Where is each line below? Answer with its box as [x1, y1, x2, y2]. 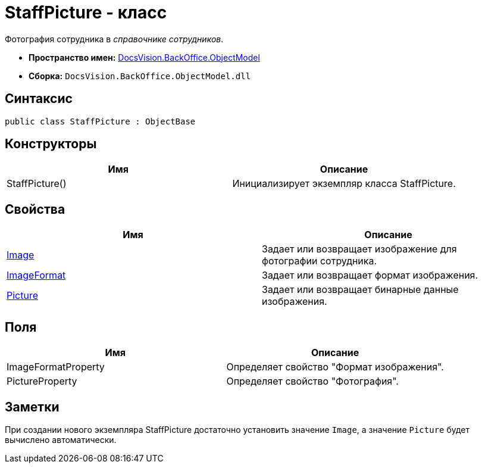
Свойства [5, 201, 65, 217]
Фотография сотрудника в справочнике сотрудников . [5, 33, 224, 44]
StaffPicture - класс [5, 2, 167, 23]
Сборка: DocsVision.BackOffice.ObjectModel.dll [29, 70, 251, 81]
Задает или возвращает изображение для [262, 243, 457, 255]
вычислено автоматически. [5, 434, 117, 445]
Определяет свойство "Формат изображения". [226, 361, 444, 373]
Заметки [5, 399, 60, 414]
